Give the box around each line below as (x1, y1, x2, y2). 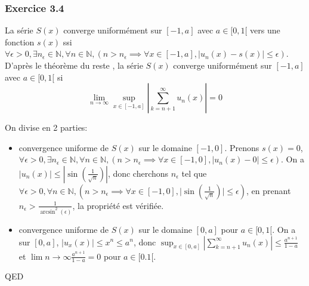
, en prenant (246, 184, 291, 196)
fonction (5, 35, 35, 48)
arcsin (40, 208, 55, 215)
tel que (181, 167, 207, 179)
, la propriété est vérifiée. (72, 199, 164, 211)
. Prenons (224, 141, 259, 153)
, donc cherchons (107, 167, 169, 179)
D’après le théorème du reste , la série (5, 59, 143, 71)
